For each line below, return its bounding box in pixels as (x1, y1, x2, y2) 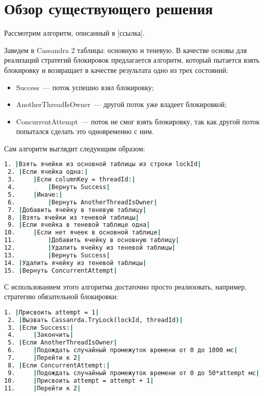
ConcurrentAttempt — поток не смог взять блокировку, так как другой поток (16, 116, 260, 126)
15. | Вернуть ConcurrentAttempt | (4, 267, 117, 274)
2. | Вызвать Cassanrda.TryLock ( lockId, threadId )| (8, 316, 183, 324)
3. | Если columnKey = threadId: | (8, 176, 136, 183)
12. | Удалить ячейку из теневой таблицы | (4, 244, 176, 252)
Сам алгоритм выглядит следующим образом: (4, 143, 145, 153)
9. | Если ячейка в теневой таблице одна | (8, 221, 150, 229)
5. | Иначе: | (8, 191, 63, 198)
